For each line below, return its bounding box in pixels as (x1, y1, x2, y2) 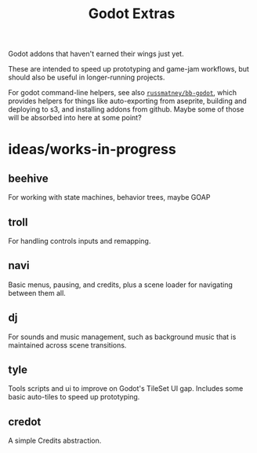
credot (8, 414, 42, 429)
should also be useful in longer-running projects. (8, 72, 165, 83)
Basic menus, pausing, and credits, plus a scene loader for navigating (8, 280, 233, 289)
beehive (8, 171, 49, 185)
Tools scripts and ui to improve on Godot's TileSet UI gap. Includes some (8, 384, 244, 393)
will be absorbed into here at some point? (8, 113, 143, 123)
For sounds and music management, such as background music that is (8, 332, 237, 341)
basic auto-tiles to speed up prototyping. (8, 392, 140, 402)
